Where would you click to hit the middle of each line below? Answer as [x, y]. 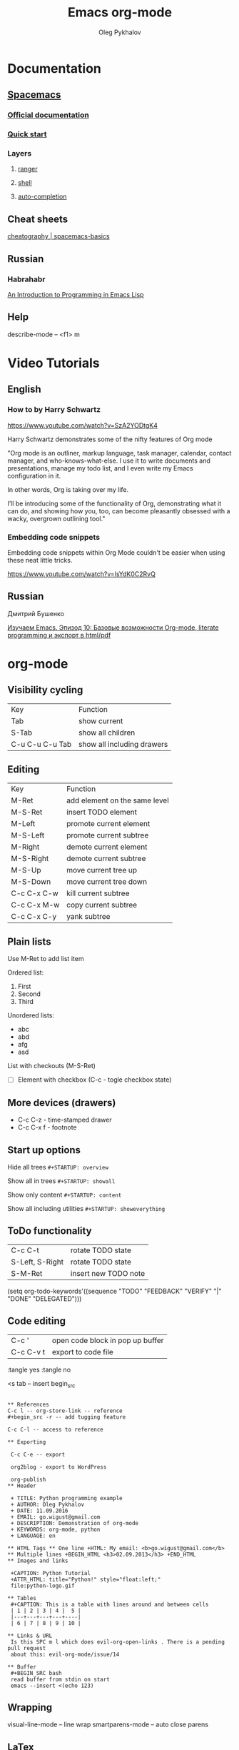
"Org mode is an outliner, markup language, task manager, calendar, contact [119, 453]
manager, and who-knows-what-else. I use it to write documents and [109, 461]
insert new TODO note [107, 1273]
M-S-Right [30, 858]
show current [101, 720]
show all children [107, 733]
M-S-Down [31, 881]
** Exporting [27, 1442]
